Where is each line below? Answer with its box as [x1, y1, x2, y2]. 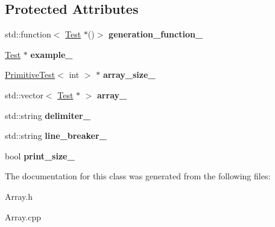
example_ [30, 48, 73, 60]
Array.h [5, 190, 33, 202]
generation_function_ [109, 28, 203, 40]
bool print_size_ [5, 149, 75, 162]
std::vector [5, 88, 43, 101]
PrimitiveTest [5, 68, 55, 81]
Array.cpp [5, 210, 41, 223]
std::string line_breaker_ [5, 129, 107, 142]
